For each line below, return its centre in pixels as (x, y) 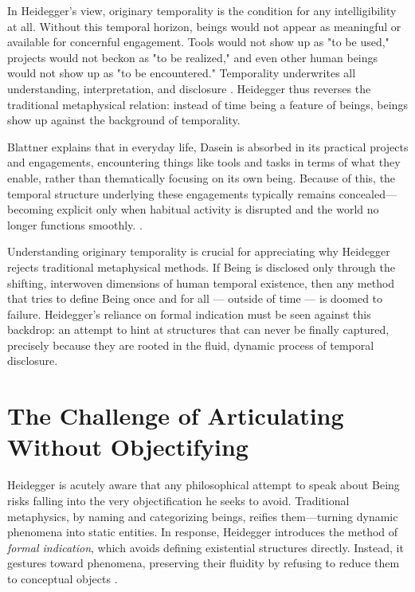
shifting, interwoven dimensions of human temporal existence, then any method (201, 282)
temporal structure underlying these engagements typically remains (171, 193)
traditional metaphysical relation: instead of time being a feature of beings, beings (207, 104)
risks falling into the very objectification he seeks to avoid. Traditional (178, 500)
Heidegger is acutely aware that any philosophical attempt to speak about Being (204, 485)
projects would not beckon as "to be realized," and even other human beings (193, 57)
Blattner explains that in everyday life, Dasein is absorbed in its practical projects (208, 146)
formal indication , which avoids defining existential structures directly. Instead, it (206, 547)
